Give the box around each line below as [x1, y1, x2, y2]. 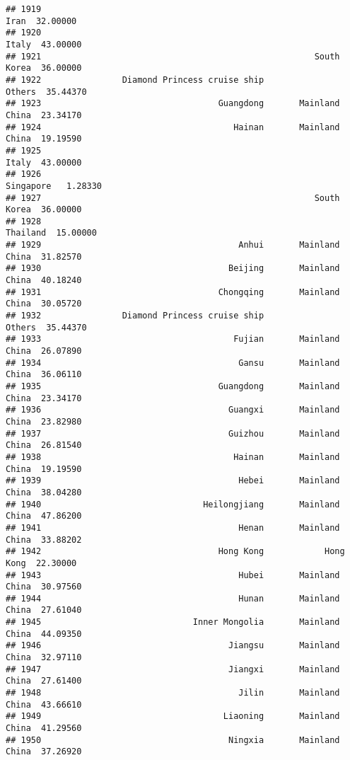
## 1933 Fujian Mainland [6, 334, 340, 345]
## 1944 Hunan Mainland [6, 593, 340, 604]
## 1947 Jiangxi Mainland [6, 664, 340, 674]
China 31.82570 [6, 251, 82, 262]
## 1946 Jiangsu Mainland [6, 640, 340, 651]
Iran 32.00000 [6, 16, 77, 26]
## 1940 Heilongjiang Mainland [6, 499, 340, 509]
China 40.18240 [6, 275, 82, 286]
